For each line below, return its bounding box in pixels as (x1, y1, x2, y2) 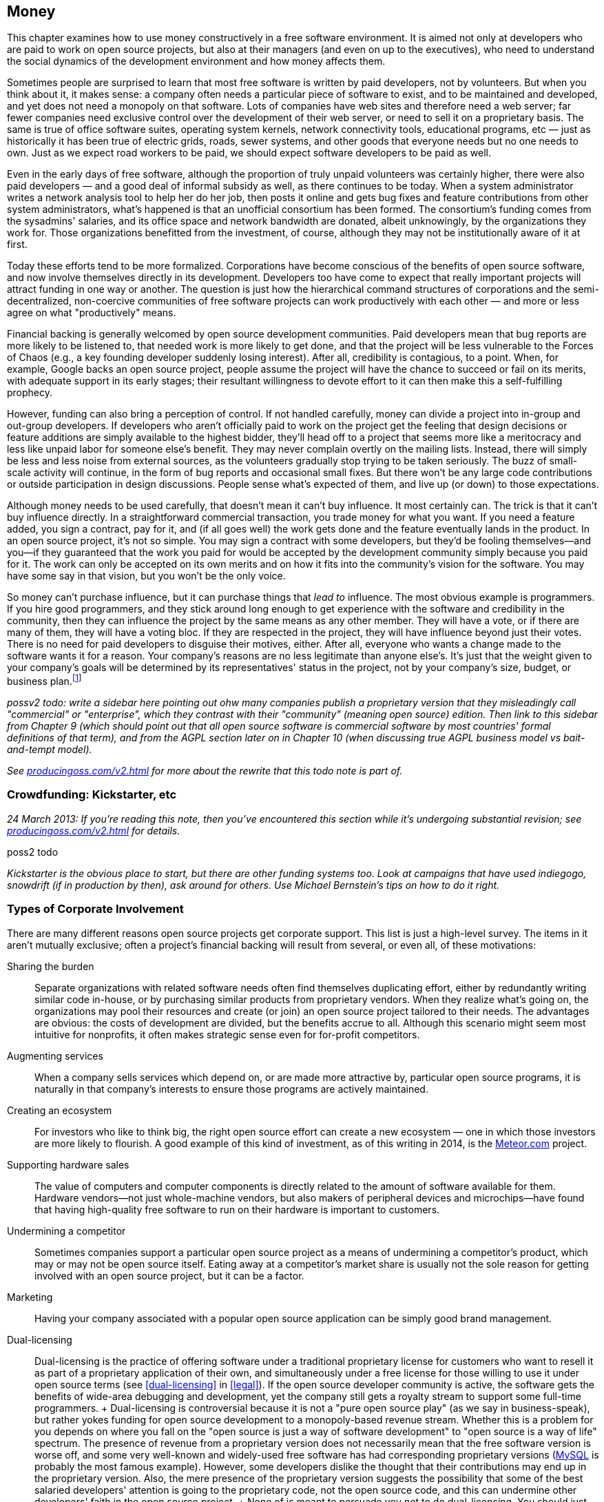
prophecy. (7, 387, 53, 399)
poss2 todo (7, 845, 59, 858)
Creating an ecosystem (7, 1104, 112, 1116)
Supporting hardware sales (7, 1158, 129, 1171)
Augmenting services (7, 1049, 103, 1062)
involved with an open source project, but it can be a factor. (34, 1269, 304, 1282)
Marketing (7, 1290, 53, 1303)
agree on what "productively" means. (7, 307, 176, 319)
